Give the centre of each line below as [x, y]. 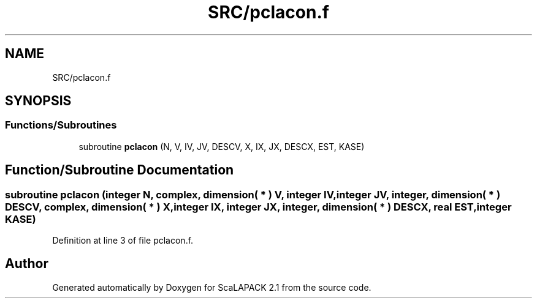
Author [27, 264]
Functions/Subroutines [61, 125]
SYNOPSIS [38, 101]
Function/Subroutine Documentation [120, 170]
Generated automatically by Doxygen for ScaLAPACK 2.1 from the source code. [212, 287]
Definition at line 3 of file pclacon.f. [123, 241]
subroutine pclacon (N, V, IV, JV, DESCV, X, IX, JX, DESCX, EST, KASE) [222, 146]
